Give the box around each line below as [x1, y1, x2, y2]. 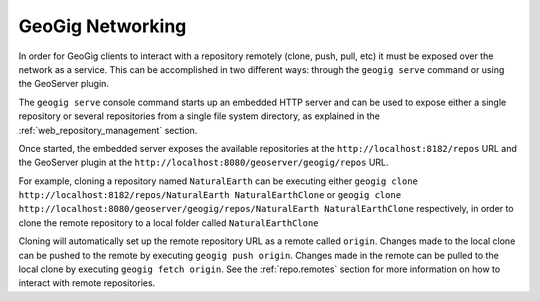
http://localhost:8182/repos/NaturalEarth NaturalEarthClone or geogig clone [18, 189, 402, 201]
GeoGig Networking [18, 15, 187, 37]
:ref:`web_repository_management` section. [18, 124, 198, 136]
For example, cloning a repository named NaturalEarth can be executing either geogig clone [18, 175, 419, 187]
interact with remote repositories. [18, 277, 156, 289]
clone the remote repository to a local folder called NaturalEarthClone [18, 216, 319, 229]
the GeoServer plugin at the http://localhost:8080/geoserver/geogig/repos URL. [18, 156, 389, 169]
